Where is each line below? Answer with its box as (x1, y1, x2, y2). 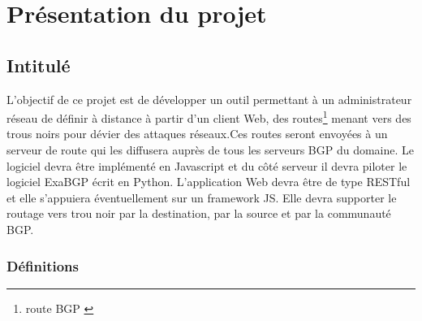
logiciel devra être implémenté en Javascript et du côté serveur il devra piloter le (6, 157, 407, 174)
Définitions (6, 255, 79, 275)
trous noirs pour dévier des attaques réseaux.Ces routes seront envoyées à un (6, 125, 388, 142)
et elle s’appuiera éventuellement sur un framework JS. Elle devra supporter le (6, 189, 397, 206)
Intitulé (6, 52, 71, 77)
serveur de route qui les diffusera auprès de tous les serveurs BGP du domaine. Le (6, 141, 415, 158)
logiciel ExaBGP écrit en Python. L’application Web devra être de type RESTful (6, 173, 411, 190)
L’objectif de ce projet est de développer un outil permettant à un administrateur (6, 90, 412, 107)
